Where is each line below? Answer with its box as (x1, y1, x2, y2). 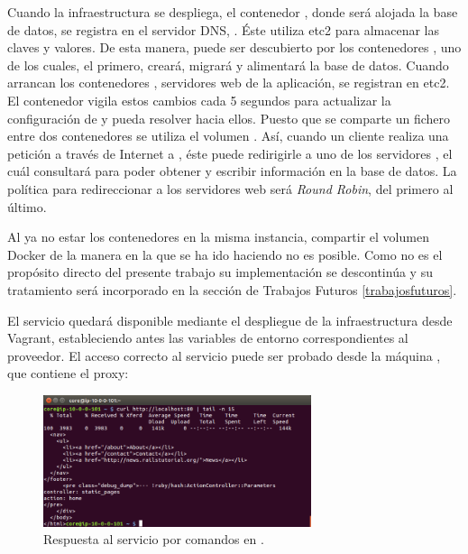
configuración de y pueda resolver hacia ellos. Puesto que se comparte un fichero (7, 108, 451, 127)
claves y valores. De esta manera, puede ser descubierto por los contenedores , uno (7, 38, 462, 57)
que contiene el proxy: (7, 364, 129, 383)
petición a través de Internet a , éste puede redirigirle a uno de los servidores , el (7, 143, 453, 162)
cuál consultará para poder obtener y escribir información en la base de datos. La (7, 162, 457, 180)
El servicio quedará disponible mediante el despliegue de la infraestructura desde (7, 310, 453, 329)
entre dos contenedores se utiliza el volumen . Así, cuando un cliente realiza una (7, 126, 449, 145)
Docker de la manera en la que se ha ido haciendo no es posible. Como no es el (7, 245, 443, 263)
